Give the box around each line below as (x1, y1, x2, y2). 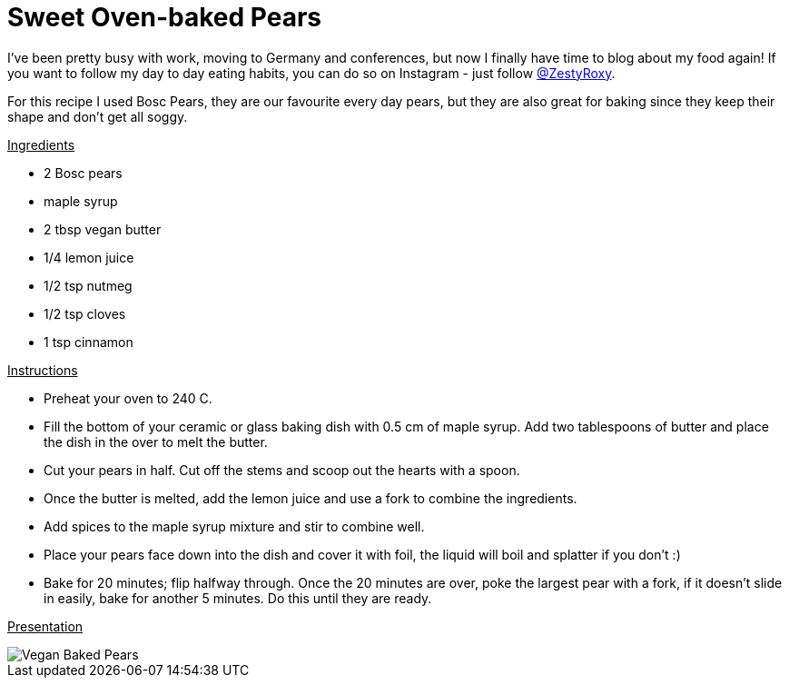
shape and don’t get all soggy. (7, 108, 188, 124)
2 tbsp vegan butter (44, 221, 162, 237)
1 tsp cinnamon (44, 333, 133, 350)
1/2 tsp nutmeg (44, 277, 133, 293)
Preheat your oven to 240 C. (44, 390, 212, 406)
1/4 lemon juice (44, 249, 134, 265)
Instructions (7, 362, 78, 378)
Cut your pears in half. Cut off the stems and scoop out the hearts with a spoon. (44, 462, 520, 478)
